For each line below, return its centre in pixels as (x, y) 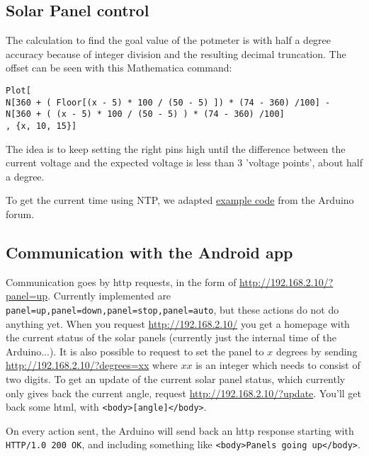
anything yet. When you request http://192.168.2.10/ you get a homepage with (178, 323)
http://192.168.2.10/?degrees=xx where (92, 365)
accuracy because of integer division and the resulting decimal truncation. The (176, 53)
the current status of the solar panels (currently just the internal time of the (171, 337)
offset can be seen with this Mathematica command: (119, 68)
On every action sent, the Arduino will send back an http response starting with (180, 430)
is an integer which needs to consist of (278, 365)
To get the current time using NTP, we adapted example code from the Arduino (180, 200)
